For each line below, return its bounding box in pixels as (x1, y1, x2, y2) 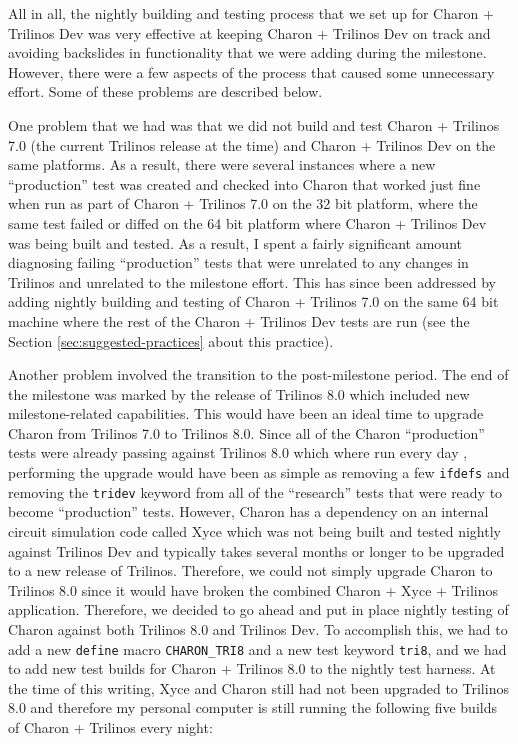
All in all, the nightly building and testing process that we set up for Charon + (8, 3, 494, 23)
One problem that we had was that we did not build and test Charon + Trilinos (8, 114, 500, 135)
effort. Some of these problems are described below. (8, 81, 323, 102)
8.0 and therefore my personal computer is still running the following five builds (8, 697, 497, 718)
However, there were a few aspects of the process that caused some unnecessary (8, 61, 495, 82)
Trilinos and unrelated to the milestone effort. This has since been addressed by (8, 271, 496, 292)
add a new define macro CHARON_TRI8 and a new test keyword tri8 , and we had (8, 638, 507, 659)
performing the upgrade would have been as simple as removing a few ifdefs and (8, 462, 510, 483)
